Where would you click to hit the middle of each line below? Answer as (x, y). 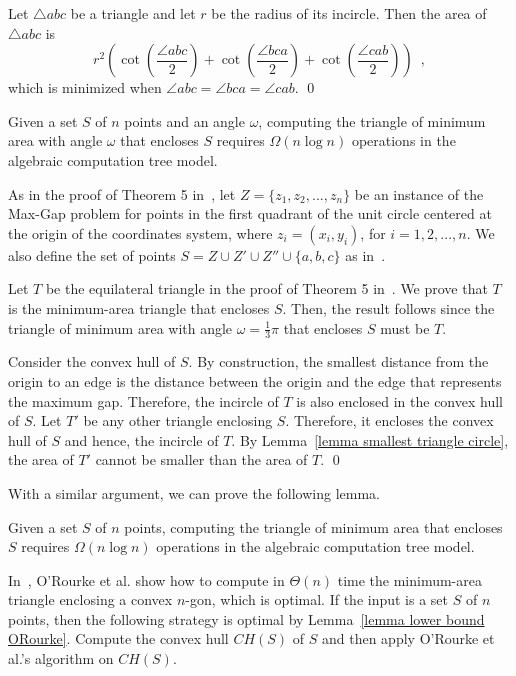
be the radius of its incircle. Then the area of (349, 13)
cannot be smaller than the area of (201, 459)
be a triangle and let (133, 13)
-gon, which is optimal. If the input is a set (317, 599)
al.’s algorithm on (61, 658)
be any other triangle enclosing (178, 420)
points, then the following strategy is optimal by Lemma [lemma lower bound (246, 618)
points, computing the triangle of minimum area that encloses (313, 526)
